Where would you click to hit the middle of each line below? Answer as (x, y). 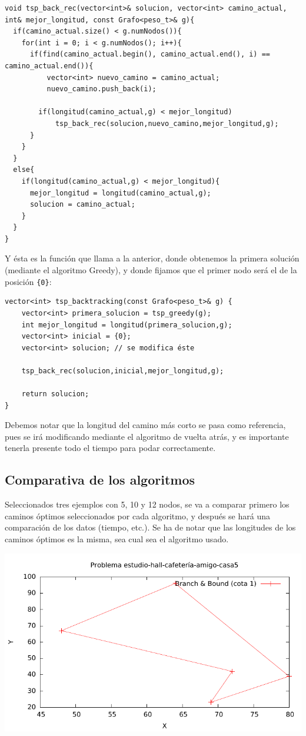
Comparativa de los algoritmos (100, 480)
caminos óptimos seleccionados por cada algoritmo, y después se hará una (137, 515)
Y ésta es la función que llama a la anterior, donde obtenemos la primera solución (152, 258)
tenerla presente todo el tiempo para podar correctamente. (110, 448)
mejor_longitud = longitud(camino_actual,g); (120, 193)
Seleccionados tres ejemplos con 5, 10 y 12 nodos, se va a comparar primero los (147, 504)
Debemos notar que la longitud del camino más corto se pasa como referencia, (145, 425)
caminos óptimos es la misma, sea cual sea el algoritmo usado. (117, 539)
